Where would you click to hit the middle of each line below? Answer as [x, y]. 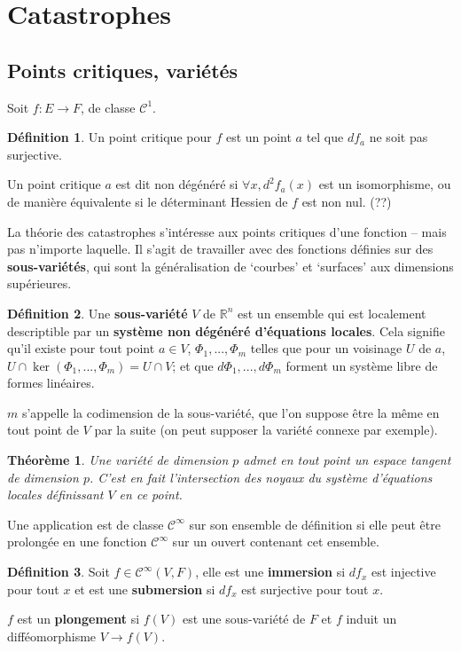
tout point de [43, 430]
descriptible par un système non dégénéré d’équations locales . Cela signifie [226, 330]
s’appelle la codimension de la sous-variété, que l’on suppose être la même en [230, 412]
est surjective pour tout [305, 589]
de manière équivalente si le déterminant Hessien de [148, 201]
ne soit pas [398, 137]
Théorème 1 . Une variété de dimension [118, 460]
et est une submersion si [145, 589]
